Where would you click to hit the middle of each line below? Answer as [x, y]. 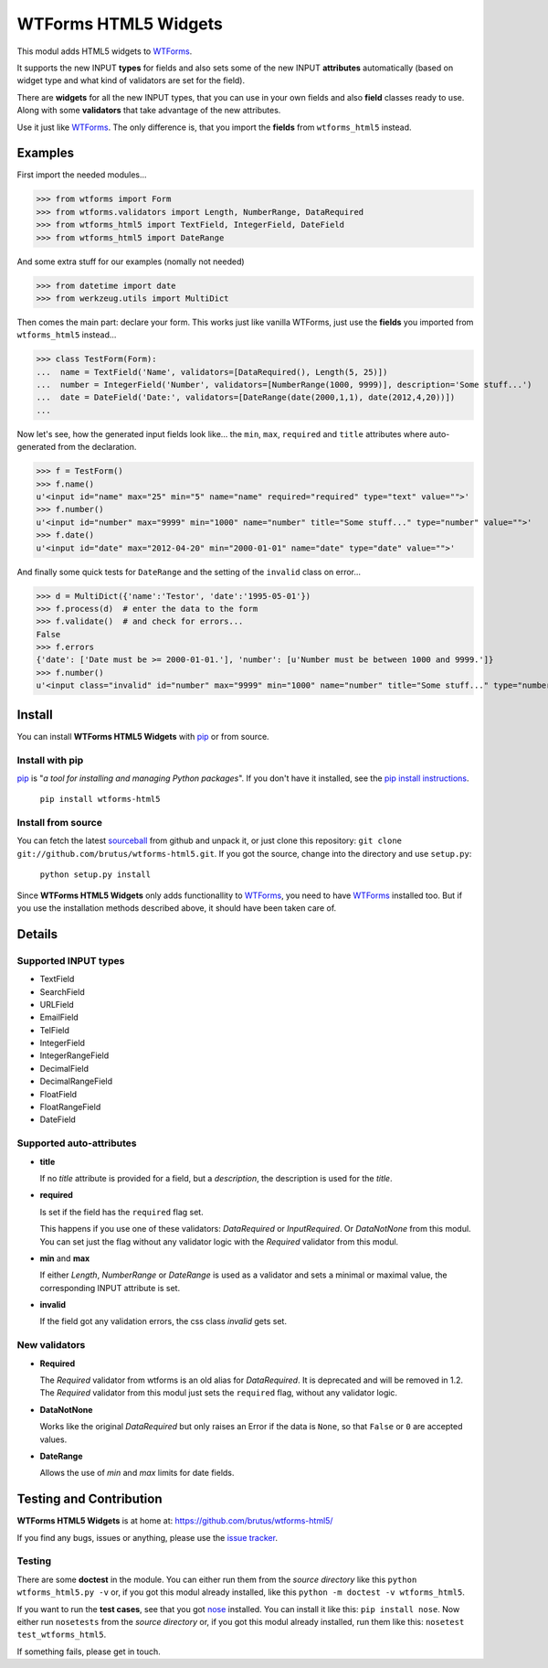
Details [37, 934]
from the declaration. [97, 447]
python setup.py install [95, 875]
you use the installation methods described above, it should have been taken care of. [177, 908]
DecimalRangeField [76, 1081]
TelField [55, 1030]
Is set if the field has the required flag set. [122, 1212]
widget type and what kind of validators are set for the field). [131, 80]
